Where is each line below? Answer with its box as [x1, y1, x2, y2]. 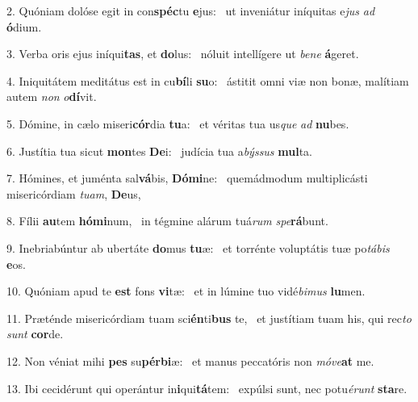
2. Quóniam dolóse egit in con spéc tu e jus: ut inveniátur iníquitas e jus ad [6, 2, 375, 19]
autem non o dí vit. [6, 88, 97, 105]
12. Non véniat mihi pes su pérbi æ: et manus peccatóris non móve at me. [6, 352, 374, 369]
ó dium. [6, 18, 42, 35]
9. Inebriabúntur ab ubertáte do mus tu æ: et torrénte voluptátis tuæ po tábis [6, 239, 390, 256]
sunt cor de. [6, 325, 64, 342]
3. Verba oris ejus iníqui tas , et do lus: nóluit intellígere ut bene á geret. [6, 45, 359, 62]
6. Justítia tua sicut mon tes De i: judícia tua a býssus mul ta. [6, 142, 313, 159]
